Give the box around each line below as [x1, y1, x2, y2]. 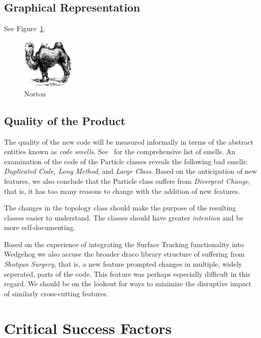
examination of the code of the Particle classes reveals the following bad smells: [4, 156, 248, 166]
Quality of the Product [4, 112, 125, 128]
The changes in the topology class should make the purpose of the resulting [4, 202, 236, 213]
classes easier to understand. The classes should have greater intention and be [4, 212, 243, 222]
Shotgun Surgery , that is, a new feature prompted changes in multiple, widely [4, 259, 242, 269]
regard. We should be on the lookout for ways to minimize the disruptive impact [4, 278, 251, 289]
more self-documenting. [4, 222, 76, 233]
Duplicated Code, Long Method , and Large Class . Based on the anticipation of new [4, 166, 257, 176]
